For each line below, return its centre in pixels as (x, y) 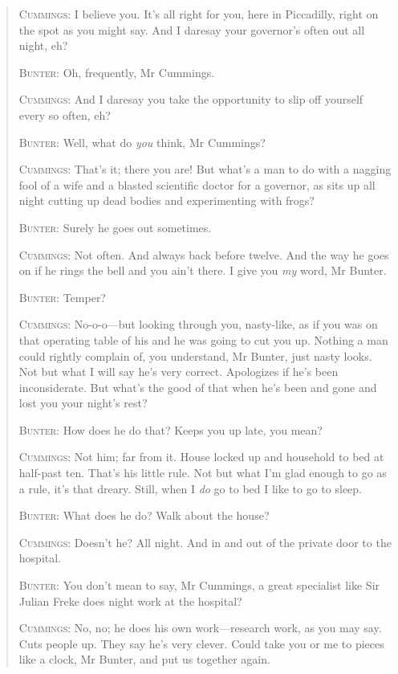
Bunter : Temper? (62, 297)
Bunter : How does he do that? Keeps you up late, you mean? (171, 429)
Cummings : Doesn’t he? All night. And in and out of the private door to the (205, 542)
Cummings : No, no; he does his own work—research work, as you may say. (200, 628)
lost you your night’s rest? (83, 403)
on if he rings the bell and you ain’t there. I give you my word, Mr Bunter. (203, 270)
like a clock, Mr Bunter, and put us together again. (144, 659)
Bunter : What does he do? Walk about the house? (144, 515)
